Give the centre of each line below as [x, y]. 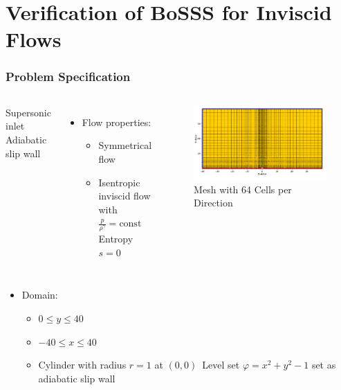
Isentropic [119, 182]
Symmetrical [125, 145]
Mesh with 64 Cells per [243, 189]
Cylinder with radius [82, 365]
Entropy [116, 239]
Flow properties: [117, 122]
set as [324, 365]
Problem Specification [68, 77]
